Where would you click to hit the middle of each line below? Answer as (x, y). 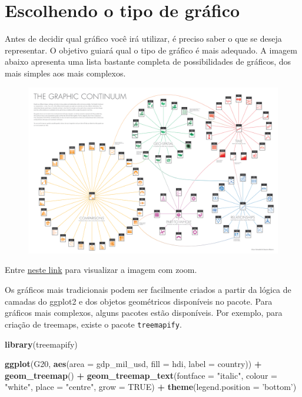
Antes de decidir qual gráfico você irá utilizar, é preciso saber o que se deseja (143, 39)
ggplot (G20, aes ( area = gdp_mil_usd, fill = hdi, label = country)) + (133, 364)
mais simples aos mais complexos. (65, 73)
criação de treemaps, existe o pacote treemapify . (93, 324)
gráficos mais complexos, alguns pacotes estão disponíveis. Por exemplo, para (144, 313)
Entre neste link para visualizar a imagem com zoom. (101, 270)
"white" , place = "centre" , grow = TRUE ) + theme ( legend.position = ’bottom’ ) (151, 387)
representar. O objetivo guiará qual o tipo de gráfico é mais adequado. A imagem (151, 50)
